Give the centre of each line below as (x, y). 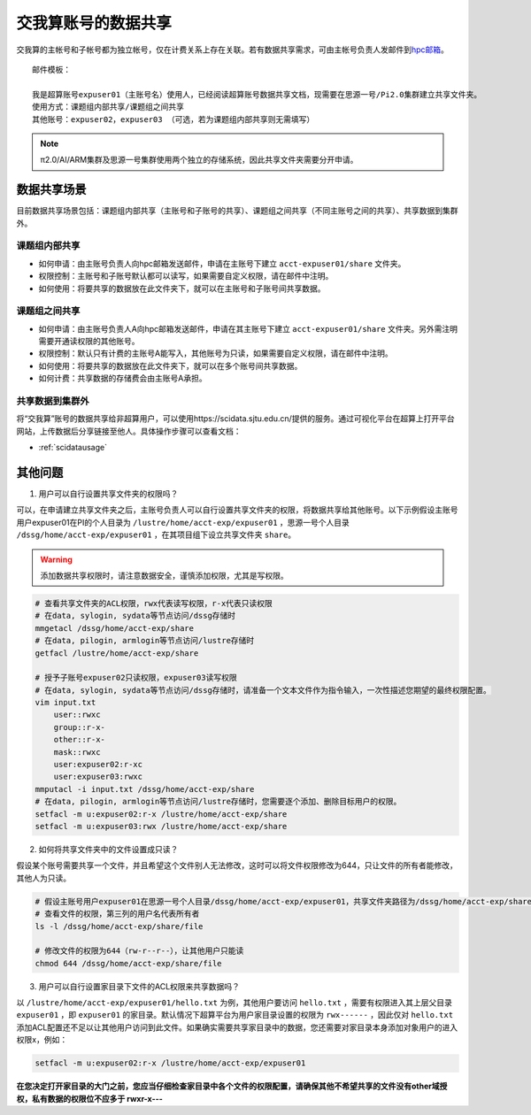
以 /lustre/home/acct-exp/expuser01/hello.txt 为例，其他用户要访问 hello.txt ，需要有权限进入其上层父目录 (235, 1003)
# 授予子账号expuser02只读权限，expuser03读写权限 (136, 678)
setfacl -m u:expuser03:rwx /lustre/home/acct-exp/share (161, 826)
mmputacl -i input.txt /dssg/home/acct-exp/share (145, 789)
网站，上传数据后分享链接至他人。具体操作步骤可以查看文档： (129, 431)
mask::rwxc (77, 752)
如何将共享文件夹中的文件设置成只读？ (108, 849)
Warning (56, 559)
